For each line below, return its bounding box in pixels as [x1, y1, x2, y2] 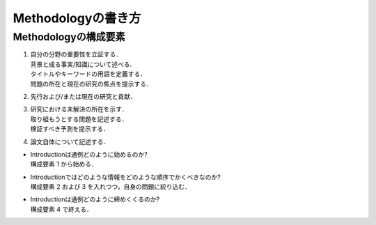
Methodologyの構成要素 [13, 31, 125, 43]
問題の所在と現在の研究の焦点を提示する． [30, 79, 152, 88]
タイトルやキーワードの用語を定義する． [30, 70, 146, 78]
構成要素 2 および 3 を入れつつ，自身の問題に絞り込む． [30, 183, 191, 191]
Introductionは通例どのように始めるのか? [30, 150, 148, 158]
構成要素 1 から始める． [30, 160, 97, 169]
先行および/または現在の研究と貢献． [30, 92, 137, 100]
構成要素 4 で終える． [30, 205, 93, 213]
